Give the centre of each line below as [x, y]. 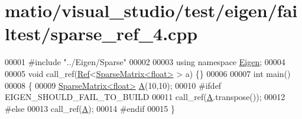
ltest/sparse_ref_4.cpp [101, 33]
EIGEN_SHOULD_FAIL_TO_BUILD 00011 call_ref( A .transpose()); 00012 [145, 97]
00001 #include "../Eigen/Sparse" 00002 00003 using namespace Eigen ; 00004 [145, 62]
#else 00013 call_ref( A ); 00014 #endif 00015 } [90, 108]
